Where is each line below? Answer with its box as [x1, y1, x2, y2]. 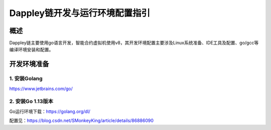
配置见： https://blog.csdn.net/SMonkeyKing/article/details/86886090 [9, 117, 154, 123]
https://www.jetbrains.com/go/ [9, 85, 73, 91]
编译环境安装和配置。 [9, 46, 54, 52]
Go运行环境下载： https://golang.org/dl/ [9, 108, 90, 114]
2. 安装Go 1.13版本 [9, 98, 54, 105]
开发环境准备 [9, 60, 49, 68]
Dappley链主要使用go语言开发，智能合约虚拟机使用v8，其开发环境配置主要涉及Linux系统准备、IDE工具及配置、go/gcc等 [9, 40, 259, 46]
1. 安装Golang [9, 75, 43, 82]
